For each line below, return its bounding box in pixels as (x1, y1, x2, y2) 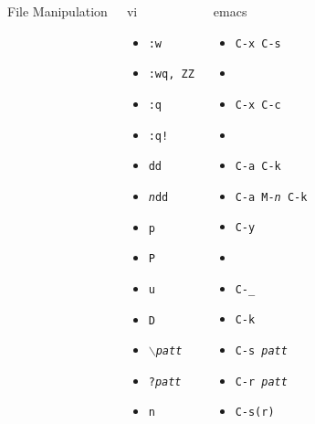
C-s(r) (235, 406, 275, 419)
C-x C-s (235, 37, 281, 50)
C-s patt (235, 344, 288, 357)
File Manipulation (7, 2, 108, 20)
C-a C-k (235, 160, 281, 174)
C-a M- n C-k (235, 190, 308, 204)
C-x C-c (235, 98, 281, 111)
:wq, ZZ (148, 68, 194, 81)
